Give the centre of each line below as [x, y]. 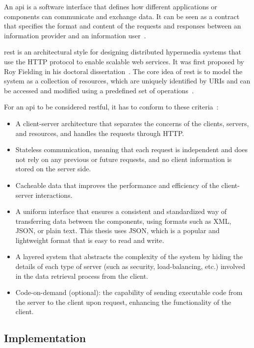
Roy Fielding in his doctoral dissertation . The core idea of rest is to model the [123, 71]
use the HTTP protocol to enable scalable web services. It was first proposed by [124, 61]
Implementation [45, 338]
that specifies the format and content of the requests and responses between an [123, 26]
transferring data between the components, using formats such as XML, [123, 221]
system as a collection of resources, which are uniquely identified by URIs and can [127, 81]
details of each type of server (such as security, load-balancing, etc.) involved [130, 266]
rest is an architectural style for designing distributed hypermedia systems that [123, 52]
